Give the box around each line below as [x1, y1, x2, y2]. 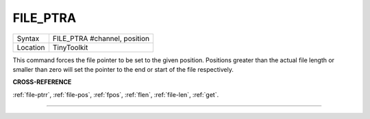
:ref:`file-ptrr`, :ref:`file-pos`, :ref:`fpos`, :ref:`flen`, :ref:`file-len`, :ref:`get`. [12, 90, 219, 98]
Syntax [16, 34, 40, 43]
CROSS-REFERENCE [12, 78, 72, 86]
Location [16, 42, 45, 52]
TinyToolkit [52, 42, 88, 52]
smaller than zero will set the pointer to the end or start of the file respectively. [12, 65, 234, 73]
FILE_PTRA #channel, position [52, 34, 150, 43]
